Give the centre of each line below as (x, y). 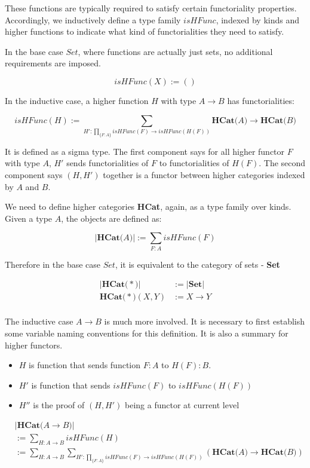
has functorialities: (261, 100)
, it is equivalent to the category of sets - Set (197, 264)
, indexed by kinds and (257, 19)
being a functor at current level (182, 405)
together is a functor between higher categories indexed (204, 175)
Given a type (29, 218)
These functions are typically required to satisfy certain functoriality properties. (151, 8)
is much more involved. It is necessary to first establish (205, 321)
